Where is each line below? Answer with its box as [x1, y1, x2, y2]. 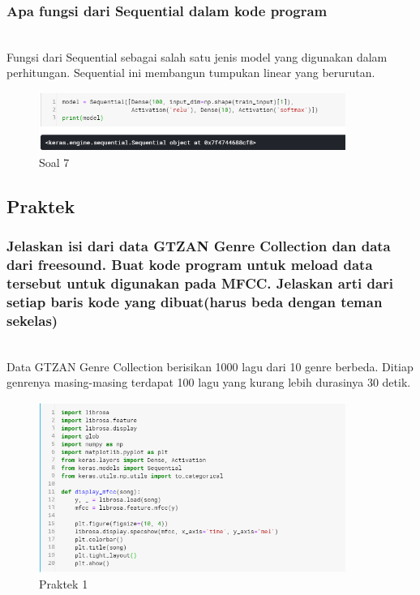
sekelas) [6, 310, 58, 330]
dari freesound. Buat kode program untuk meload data [6, 255, 373, 274]
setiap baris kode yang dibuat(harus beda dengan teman [6, 291, 383, 311]
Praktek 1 [39, 575, 88, 592]
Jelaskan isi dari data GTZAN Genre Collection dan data [6, 236, 391, 256]
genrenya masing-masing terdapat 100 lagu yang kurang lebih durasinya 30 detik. [6, 374, 411, 391]
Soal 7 [39, 153, 70, 170]
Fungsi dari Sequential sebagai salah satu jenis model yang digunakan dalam [6, 48, 388, 65]
